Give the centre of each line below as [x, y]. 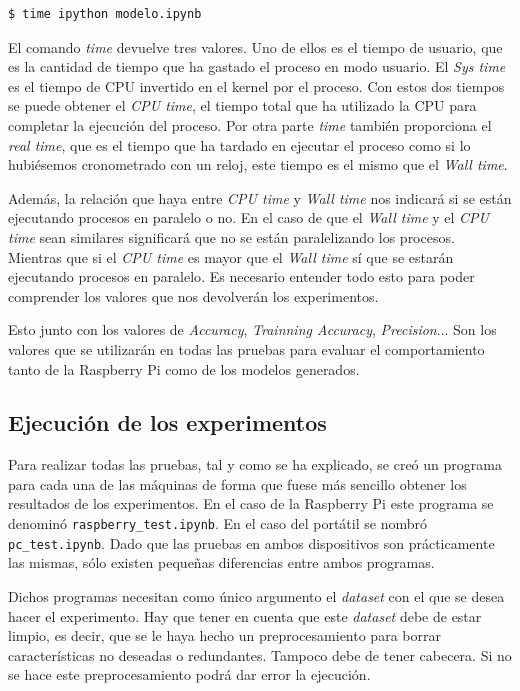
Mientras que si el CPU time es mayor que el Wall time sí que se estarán [231, 256]
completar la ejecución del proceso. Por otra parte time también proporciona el [250, 124]
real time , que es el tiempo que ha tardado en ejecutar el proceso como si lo [239, 144]
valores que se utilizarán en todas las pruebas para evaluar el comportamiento [246, 348]
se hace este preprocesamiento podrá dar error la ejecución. [189, 674]
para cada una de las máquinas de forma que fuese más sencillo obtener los [237, 483]
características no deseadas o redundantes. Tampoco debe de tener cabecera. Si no [260, 654]
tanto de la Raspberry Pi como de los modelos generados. [184, 368]
